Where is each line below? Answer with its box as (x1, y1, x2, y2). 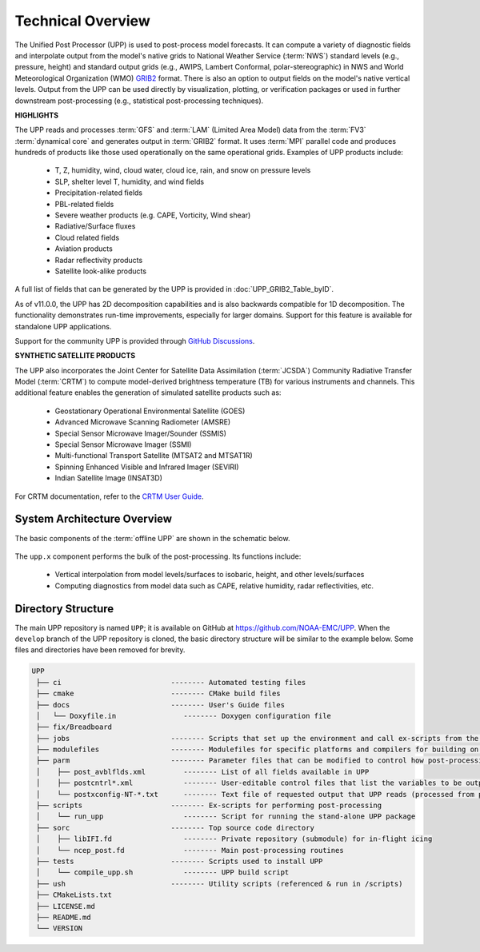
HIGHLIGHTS (14, 110, 59, 120)
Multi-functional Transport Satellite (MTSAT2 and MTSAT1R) (54, 451, 254, 460)
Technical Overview (14, 12, 151, 30)
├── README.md (36, 912, 91, 922)
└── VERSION (36, 924, 83, 933)
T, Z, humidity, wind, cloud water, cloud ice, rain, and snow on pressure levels (54, 165, 311, 175)
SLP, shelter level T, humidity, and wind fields (54, 177, 205, 186)
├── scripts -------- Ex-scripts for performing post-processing (36, 801, 382, 811)
